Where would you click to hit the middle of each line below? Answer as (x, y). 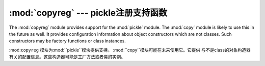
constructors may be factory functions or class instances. (67, 41)
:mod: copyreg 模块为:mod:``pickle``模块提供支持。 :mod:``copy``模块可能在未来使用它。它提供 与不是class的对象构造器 (130, 50)
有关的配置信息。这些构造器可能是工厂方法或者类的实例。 (67, 57)
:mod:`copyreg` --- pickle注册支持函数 (88, 13)
